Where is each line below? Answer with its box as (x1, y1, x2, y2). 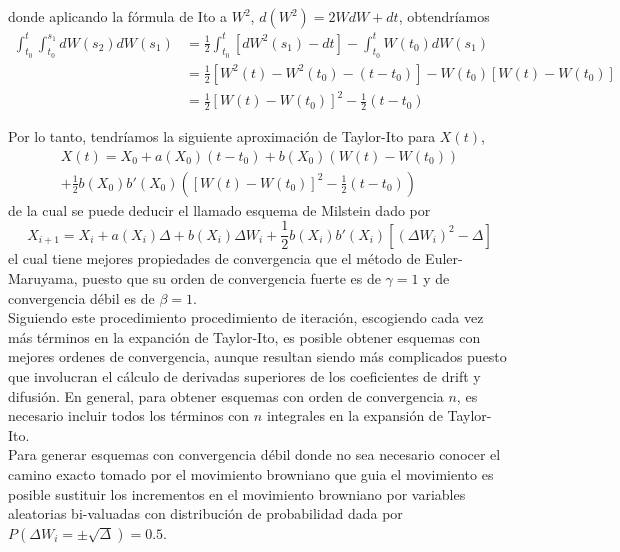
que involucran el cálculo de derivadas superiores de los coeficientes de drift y (8, 366, 481, 386)
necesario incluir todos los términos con (8, 405, 250, 426)
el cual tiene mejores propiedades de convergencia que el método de (8, 248, 421, 269)
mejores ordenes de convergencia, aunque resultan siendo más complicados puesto (8, 346, 507, 367)
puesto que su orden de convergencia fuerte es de (82, 268, 381, 289)
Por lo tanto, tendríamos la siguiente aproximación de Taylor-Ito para (8, 126, 436, 147)
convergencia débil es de (8, 287, 155, 308)
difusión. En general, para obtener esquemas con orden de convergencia (8, 385, 444, 406)
